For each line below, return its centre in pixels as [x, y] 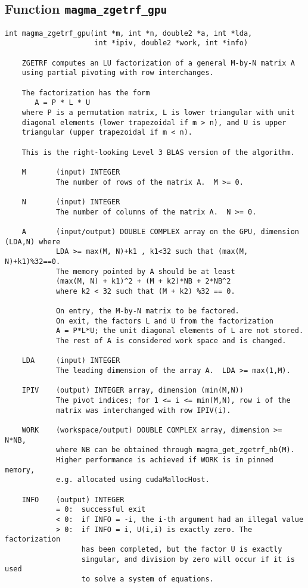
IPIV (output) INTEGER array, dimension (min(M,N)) [133, 391]
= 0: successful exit [101, 510]
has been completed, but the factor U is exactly [182, 549]
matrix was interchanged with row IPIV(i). [143, 410]
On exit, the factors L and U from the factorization [165, 321]
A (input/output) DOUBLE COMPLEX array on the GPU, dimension [160, 231]
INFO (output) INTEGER [73, 500]
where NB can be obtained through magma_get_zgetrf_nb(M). [175, 450]
